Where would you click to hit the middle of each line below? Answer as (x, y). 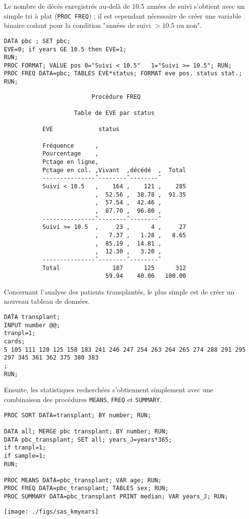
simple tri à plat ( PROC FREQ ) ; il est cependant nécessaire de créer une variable (123, 15)
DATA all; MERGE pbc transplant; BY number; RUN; (86, 431)
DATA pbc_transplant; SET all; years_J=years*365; (88, 440)
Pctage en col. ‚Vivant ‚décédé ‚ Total (114, 170)
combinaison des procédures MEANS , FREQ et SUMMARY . (83, 399)
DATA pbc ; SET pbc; (37, 41)
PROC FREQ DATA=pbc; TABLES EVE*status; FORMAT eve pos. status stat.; (123, 74)
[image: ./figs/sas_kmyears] (51, 511)
